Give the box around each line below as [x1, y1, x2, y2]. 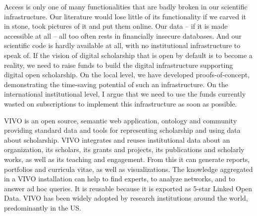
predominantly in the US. [4, 202, 82, 213]
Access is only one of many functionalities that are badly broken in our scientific [4, 1, 248, 11]
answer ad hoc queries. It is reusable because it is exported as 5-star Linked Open [4, 183, 253, 193]
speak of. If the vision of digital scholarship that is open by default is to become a [4, 50, 253, 60]
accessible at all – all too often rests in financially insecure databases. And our [4, 30, 242, 41]
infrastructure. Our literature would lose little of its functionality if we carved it [4, 11, 246, 21]
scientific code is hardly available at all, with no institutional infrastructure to [4, 40, 241, 51]
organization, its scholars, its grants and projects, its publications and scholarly [4, 144, 245, 155]
